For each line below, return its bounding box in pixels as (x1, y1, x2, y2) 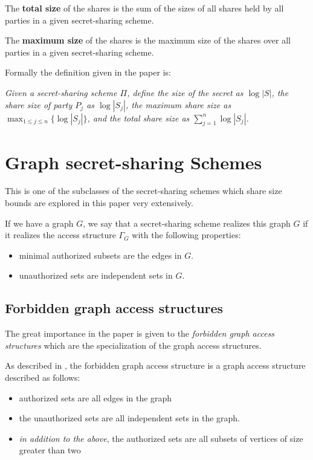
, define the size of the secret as (127, 86, 244, 99)
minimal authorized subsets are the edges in (19, 248, 182, 261)
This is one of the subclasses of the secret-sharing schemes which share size (5, 184, 282, 197)
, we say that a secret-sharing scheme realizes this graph (83, 216, 291, 229)
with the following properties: (132, 228, 241, 241)
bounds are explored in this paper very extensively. (5, 196, 193, 209)
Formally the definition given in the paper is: (5, 66, 171, 79)
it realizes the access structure (5, 228, 116, 241)
